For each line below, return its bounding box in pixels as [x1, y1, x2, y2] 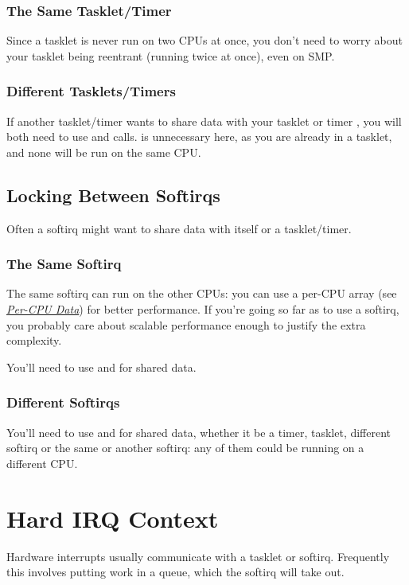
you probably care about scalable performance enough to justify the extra [6, 316, 366, 333]
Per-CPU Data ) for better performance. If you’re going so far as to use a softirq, [6, 301, 399, 318]
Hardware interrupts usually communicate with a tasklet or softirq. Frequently [6, 548, 390, 564]
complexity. [6, 332, 62, 349]
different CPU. [6, 454, 78, 471]
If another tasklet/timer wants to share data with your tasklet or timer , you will [6, 112, 402, 129]
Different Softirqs [6, 392, 120, 412]
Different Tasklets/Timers [6, 81, 176, 101]
